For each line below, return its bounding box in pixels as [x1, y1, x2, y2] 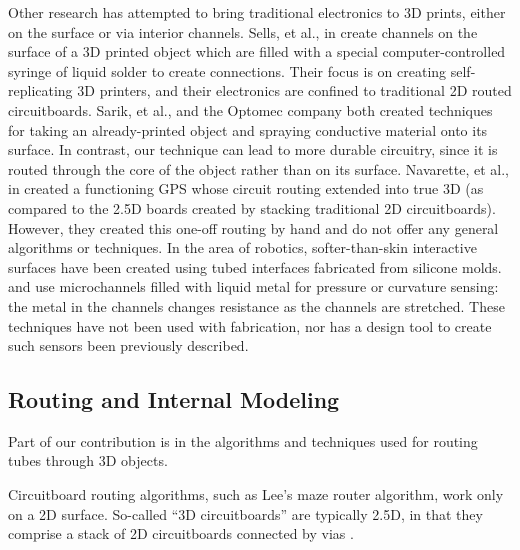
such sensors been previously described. [8, 335, 249, 356]
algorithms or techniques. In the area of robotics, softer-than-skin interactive [8, 237, 477, 258]
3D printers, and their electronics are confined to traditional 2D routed [77, 80, 512, 101]
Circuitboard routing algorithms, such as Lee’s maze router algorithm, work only [8, 484, 504, 505]
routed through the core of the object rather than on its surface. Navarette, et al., [8, 158, 509, 179]
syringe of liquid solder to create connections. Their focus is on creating [8, 60, 447, 81]
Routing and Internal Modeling [8, 384, 340, 415]
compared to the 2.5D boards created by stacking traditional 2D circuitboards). [8, 197, 496, 218]
